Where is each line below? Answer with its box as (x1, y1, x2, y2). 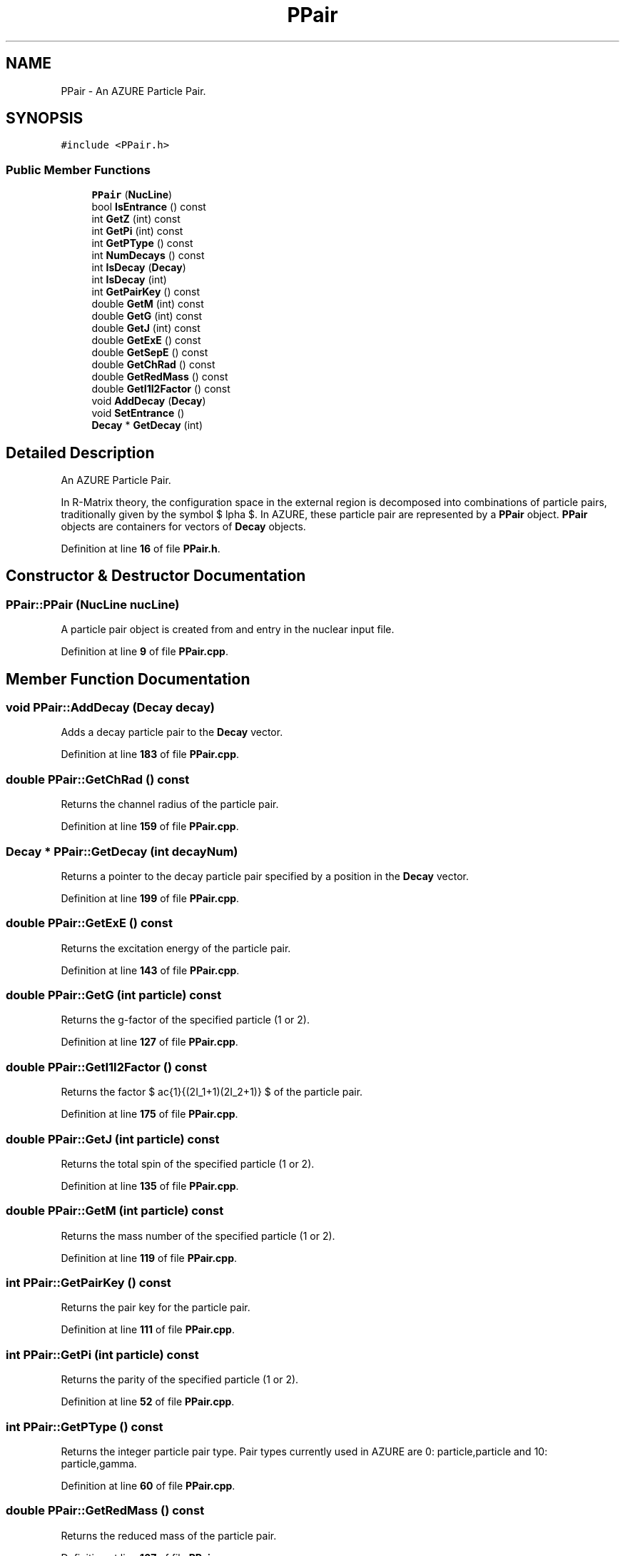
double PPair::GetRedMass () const (6, 1503, 205, 1518)
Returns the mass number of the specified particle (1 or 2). (61, 1229, 335, 1242)
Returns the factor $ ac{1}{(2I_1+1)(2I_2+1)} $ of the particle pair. (61, 1086, 363, 1098)
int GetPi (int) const (91, 225, 183, 238)
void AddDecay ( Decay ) (91, 395, 206, 408)
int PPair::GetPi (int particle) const (6, 1347, 199, 1362)
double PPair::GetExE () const (6, 916, 173, 931)
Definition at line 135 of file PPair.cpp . (61, 1179, 239, 1192)
